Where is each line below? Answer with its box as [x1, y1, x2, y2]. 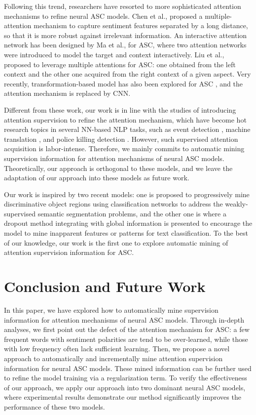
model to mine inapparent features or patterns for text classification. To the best [4, 228, 248, 238]
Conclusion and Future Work [4, 276, 206, 296]
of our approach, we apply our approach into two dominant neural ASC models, [4, 382, 246, 392]
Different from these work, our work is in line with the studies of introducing [4, 104, 236, 115]
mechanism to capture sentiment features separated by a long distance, [34, 20, 248, 31]
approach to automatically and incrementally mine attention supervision [4, 353, 223, 363]
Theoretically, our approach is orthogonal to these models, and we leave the [4, 163, 233, 173]
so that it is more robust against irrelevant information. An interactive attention [4, 30, 247, 40]
